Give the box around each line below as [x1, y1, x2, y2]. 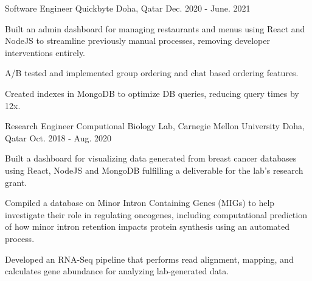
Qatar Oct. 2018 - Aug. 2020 [5, 131, 112, 144]
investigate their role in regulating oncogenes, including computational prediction [5, 208, 307, 221]
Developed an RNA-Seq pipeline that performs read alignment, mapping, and [5, 252, 294, 265]
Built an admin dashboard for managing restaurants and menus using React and [5, 22, 305, 35]
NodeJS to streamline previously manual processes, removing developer [5, 34, 270, 47]
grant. [5, 176, 27, 188]
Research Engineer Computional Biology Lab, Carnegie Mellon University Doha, [5, 119, 305, 132]
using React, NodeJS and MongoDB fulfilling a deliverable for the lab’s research [5, 163, 303, 176]
